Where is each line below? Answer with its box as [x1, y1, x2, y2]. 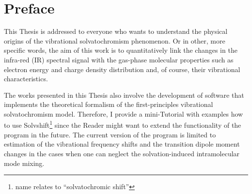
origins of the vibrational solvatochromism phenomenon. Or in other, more [4, 35, 225, 45]
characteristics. [4, 74, 48, 84]
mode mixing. [4, 158, 45, 168]
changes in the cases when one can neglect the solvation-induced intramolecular [4, 148, 240, 158]
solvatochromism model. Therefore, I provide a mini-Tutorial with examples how [4, 108, 243, 119]
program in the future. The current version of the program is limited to [4, 129, 216, 139]
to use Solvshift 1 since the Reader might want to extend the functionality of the [4, 119, 241, 130]
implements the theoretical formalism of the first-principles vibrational [4, 99, 213, 109]
